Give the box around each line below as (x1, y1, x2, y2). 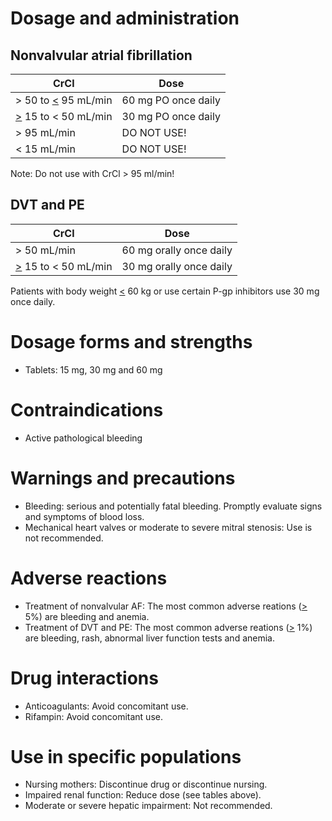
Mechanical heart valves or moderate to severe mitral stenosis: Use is (24, 521, 313, 533)
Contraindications (10, 398, 164, 421)
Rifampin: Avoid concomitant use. (24, 710, 163, 722)
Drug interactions (10, 667, 159, 689)
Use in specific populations (10, 745, 242, 768)
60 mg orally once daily (121, 243, 233, 257)
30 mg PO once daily (121, 110, 221, 123)
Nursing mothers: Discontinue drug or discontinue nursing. (24, 778, 268, 791)
